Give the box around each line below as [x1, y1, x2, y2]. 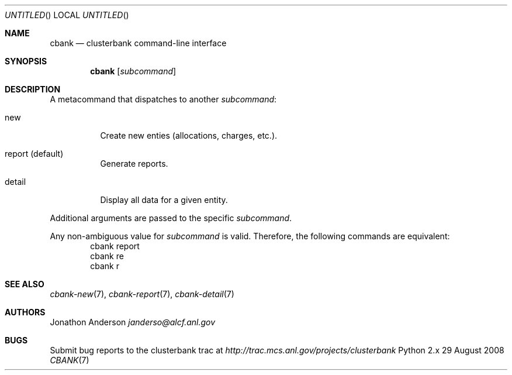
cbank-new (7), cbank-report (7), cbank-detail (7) [50, 289, 234, 299]
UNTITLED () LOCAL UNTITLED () [5, 10, 129, 20]
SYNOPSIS [5, 56, 47, 66]
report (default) [5, 149, 64, 159]
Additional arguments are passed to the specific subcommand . [50, 213, 292, 223]
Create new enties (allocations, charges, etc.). [100, 130, 278, 140]
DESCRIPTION [5, 84, 61, 94]
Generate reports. [100, 159, 168, 168]
